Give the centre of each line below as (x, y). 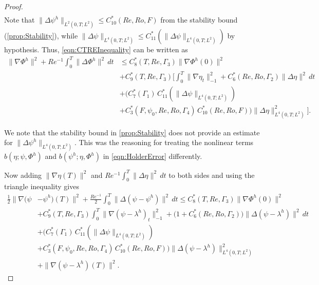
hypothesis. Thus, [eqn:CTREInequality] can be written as (96, 49)
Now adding (23, 175)
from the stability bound (199, 20)
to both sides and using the (212, 175)
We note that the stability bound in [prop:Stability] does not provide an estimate (132, 132)
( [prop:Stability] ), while (41, 35)
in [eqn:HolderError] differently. (153, 156)
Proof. (14, 6)
